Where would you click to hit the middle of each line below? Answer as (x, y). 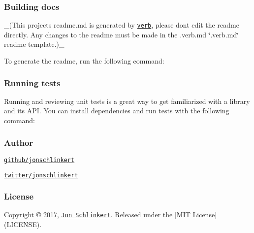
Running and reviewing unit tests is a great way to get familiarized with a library (127, 101)
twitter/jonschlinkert (41, 175)
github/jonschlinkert (39, 160)
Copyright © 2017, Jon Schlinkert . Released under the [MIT (97, 215)
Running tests (32, 83)
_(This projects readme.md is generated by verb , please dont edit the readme (122, 25)
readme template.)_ (34, 44)
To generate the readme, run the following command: (84, 61)
